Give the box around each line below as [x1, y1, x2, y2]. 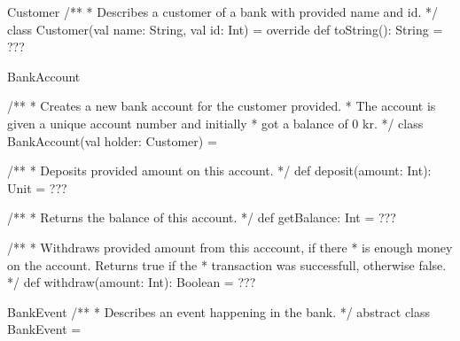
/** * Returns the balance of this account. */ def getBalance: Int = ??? [7, 208, 396, 227]
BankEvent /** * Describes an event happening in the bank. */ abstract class [7, 302, 431, 321]
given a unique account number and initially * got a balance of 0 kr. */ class [7, 113, 424, 132]
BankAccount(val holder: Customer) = [7, 131, 217, 150]
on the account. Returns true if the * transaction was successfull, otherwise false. [7, 255, 447, 274]
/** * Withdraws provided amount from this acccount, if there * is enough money [7, 237, 453, 256]
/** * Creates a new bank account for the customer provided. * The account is [7, 97, 436, 115]
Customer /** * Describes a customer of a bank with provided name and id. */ [7, 3, 438, 20]
